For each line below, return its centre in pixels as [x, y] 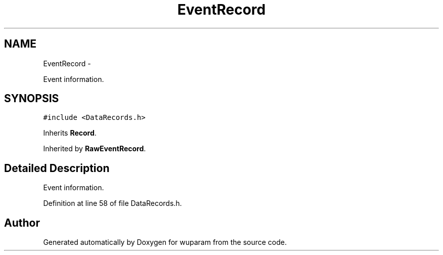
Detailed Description [57, 168]
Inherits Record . [70, 133]
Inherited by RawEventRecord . [95, 149]
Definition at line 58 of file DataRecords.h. [113, 203]
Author [22, 223]
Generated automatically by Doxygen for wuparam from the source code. [165, 242]
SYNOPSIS [32, 99]
